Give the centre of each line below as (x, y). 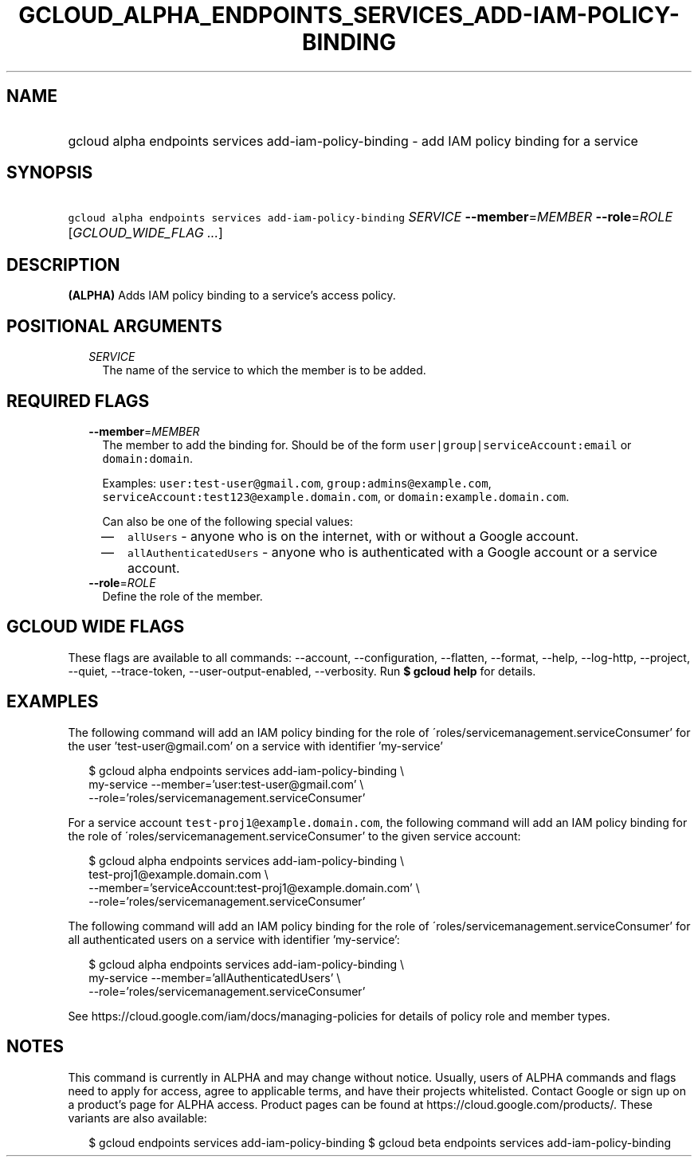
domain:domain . (148, 458)
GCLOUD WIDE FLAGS (96, 627)
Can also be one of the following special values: (227, 521)
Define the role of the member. (182, 596)
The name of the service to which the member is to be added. (264, 370)
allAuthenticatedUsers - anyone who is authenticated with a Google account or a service (392, 552)
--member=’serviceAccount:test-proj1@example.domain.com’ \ (254, 887)
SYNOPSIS (50, 173)
